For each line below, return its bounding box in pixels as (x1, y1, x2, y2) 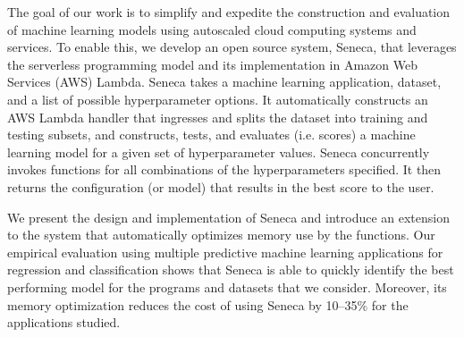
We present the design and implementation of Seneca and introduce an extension (7, 207, 450, 226)
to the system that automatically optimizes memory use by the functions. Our (7, 225, 435, 244)
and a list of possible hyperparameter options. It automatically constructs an (7, 89, 428, 108)
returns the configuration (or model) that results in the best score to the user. (7, 177, 434, 196)
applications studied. (7, 313, 121, 332)
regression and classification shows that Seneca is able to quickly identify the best (7, 260, 454, 279)
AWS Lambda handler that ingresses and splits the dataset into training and (7, 107, 428, 126)
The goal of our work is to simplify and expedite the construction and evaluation (7, 3, 451, 21)
